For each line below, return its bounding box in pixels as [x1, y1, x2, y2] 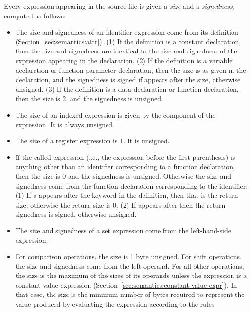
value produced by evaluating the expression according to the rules [15, 299, 215, 309]
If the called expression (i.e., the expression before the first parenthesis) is [15, 152, 235, 162]
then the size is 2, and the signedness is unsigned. [15, 93, 163, 104]
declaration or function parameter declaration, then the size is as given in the [15, 65, 246, 75]
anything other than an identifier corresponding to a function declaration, [15, 161, 235, 172]
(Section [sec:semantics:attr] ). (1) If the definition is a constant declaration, [15, 36, 241, 46]
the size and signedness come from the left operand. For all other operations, [15, 260, 244, 271]
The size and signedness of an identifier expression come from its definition [15, 27, 238, 37]
